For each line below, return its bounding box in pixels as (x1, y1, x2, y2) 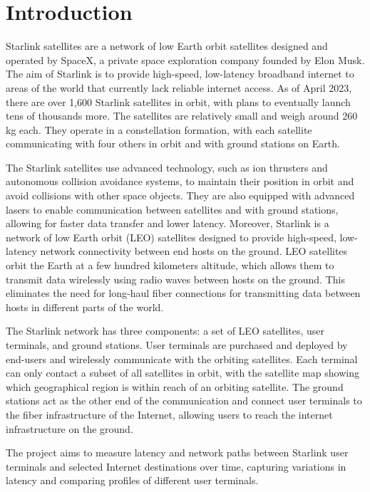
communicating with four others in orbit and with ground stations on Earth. (6, 136, 340, 151)
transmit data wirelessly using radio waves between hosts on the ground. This (6, 271, 345, 286)
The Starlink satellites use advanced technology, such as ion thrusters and (6, 159, 328, 174)
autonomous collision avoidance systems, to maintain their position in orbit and (6, 174, 354, 189)
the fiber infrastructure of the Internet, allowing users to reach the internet (6, 407, 333, 422)
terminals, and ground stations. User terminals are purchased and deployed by (6, 337, 348, 352)
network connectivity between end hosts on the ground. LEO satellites (40, 244, 348, 258)
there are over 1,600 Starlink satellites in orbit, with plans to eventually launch (6, 94, 351, 109)
